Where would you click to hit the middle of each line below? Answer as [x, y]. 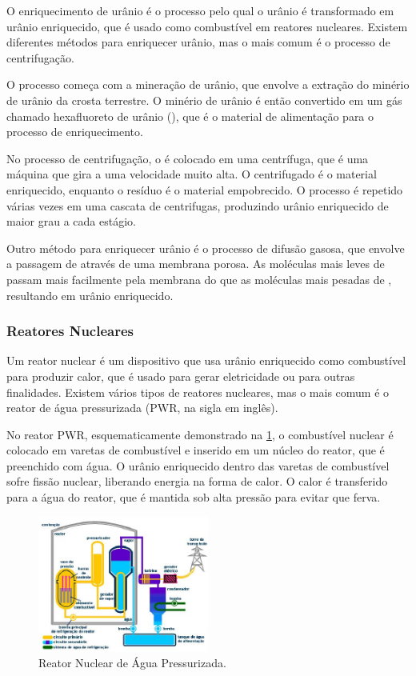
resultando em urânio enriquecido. [90, 295]
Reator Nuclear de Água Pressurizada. [132, 663]
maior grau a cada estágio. [71, 221]
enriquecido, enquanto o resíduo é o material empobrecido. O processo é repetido [205, 189]
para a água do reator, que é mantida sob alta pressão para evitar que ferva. [194, 497]
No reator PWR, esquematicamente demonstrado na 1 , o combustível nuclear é [200, 434]
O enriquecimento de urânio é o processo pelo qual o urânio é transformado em [200, 10]
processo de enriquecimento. [75, 132]
